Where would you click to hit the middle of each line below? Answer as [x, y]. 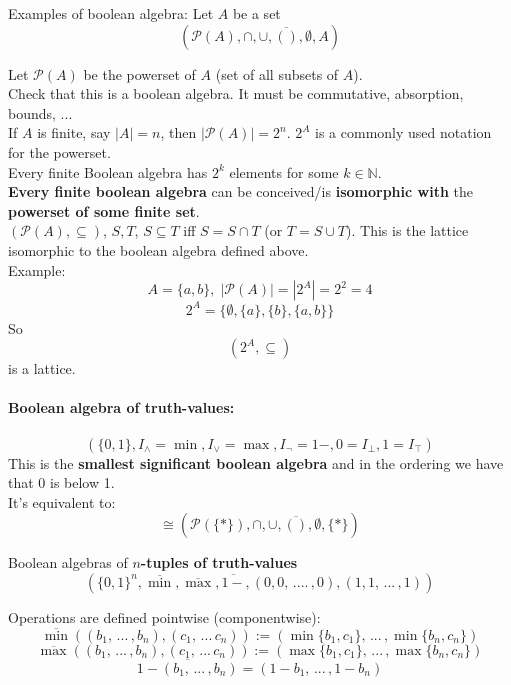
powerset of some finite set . [104, 210]
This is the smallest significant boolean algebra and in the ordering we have [256, 462]
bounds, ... [40, 112]
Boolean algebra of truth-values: [121, 407]
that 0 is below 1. [61, 482]
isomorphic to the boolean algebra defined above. [158, 249]
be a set [256, 13]
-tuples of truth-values [219, 562]
